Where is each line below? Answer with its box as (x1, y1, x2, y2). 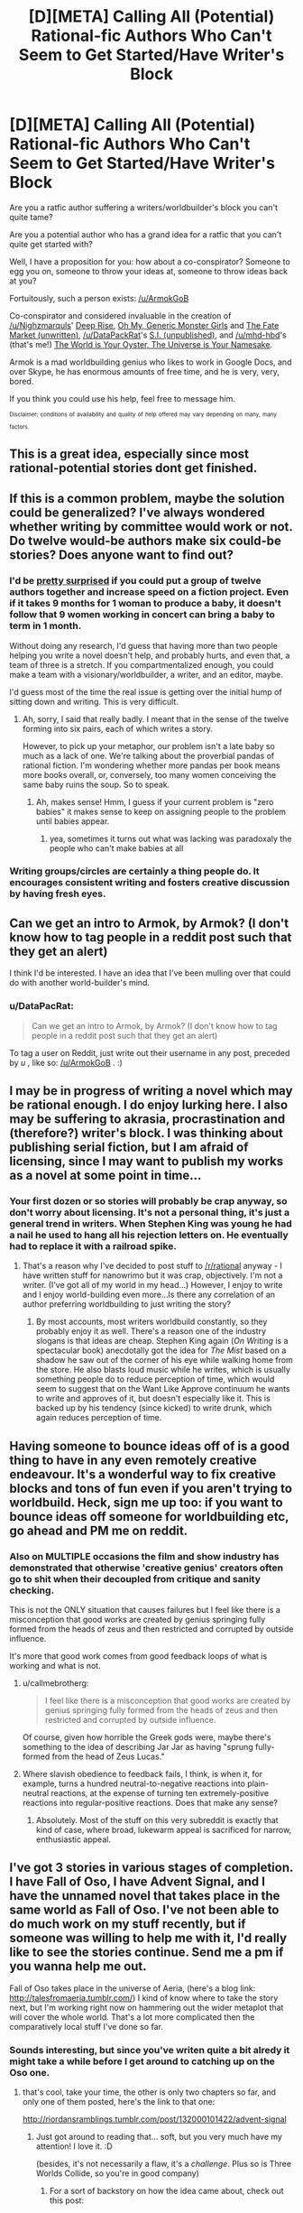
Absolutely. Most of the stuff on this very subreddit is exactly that (35, 1814, 279, 1825)
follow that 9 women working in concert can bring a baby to (9, 608, 275, 621)
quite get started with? (9, 238, 93, 249)
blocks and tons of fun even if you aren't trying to (9, 1480, 293, 1495)
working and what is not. (9, 1660, 101, 1671)
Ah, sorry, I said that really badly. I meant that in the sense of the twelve (22, 713, 289, 724)
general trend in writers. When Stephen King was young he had (9, 1217, 293, 1229)
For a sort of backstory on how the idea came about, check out (49, 2186, 284, 2197)
